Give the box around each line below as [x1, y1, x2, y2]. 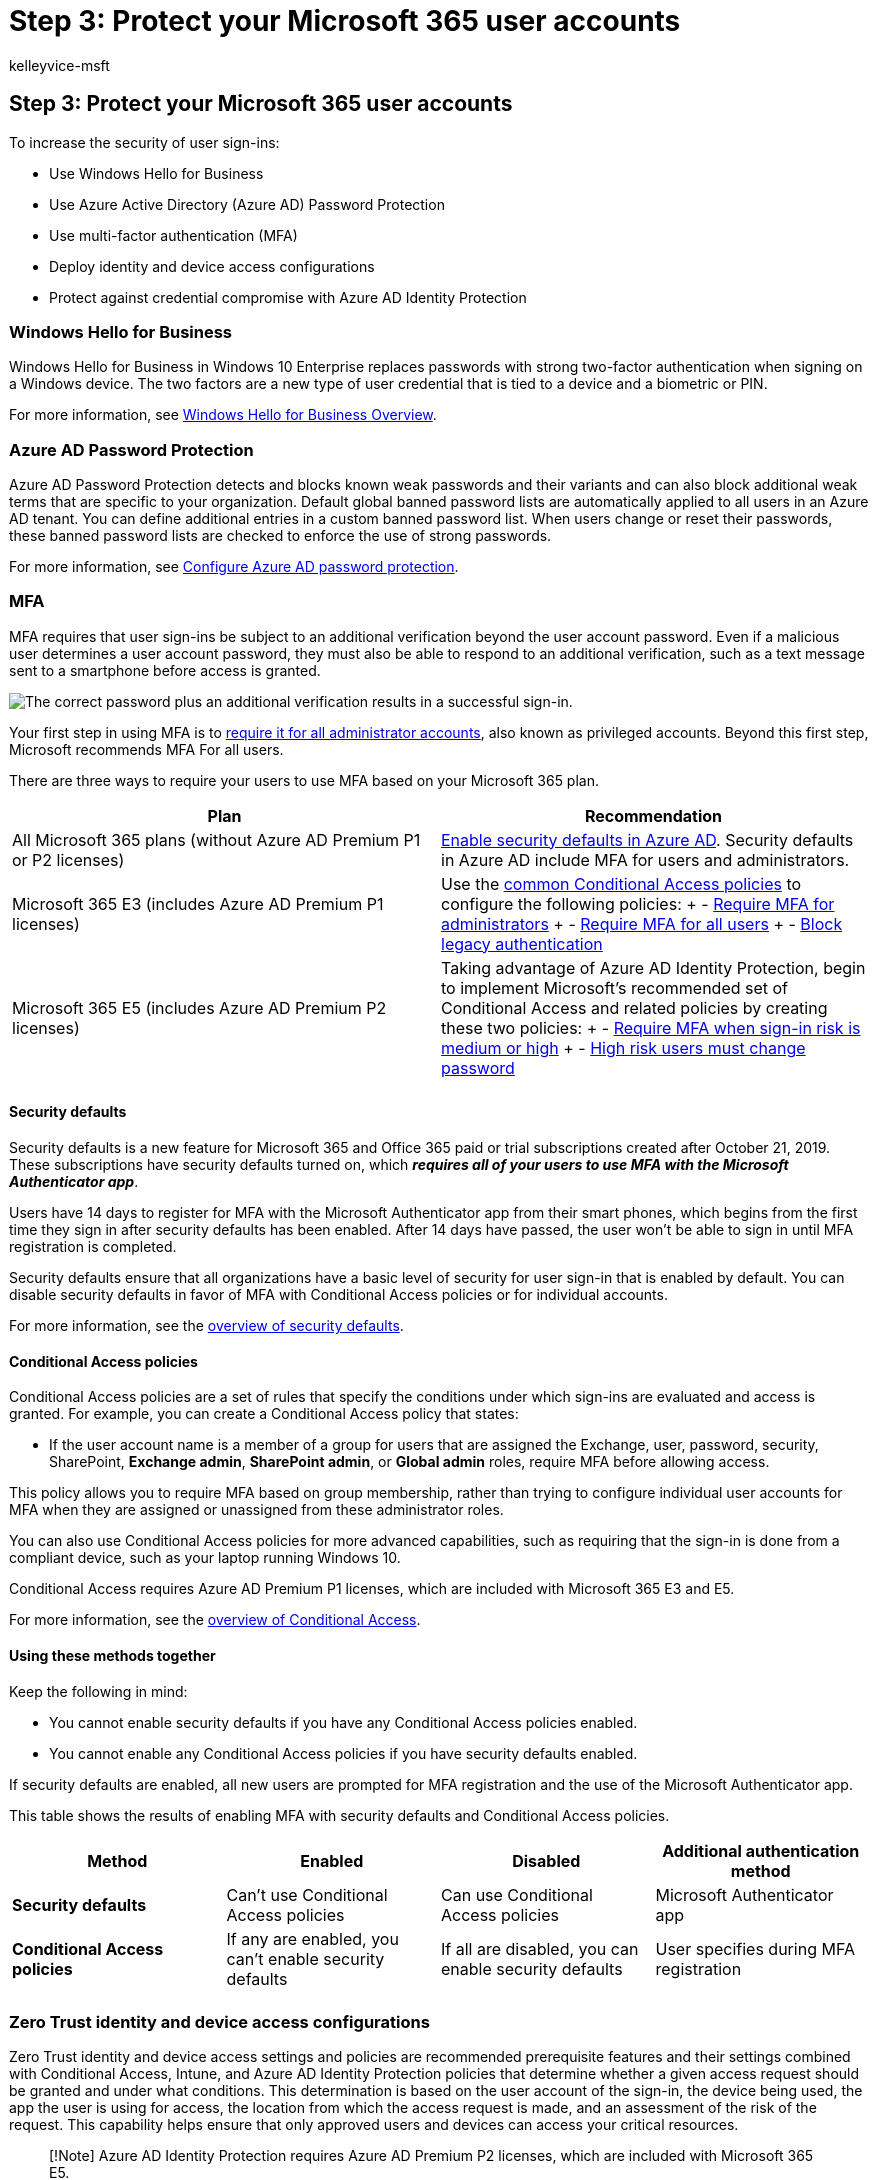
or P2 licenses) [12, 849, 125, 870]
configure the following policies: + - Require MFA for [441, 893, 835, 914]
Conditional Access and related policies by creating [441, 997, 828, 1018]
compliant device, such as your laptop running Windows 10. [9, 1549, 401, 1567]
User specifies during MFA [655, 1938, 855, 1959]
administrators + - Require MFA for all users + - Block [441, 913, 843, 934]
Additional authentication [662, 1840, 860, 1861]
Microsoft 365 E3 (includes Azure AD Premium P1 [12, 893, 384, 914]
